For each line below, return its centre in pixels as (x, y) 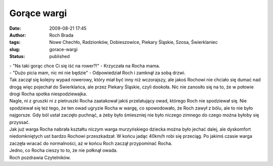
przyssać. (20, 122)
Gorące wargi (38, 13)
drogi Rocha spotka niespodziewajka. (48, 94)
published (60, 57)
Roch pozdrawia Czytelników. (40, 157)
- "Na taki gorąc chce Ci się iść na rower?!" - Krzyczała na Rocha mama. (85, 66)
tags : (15, 42)
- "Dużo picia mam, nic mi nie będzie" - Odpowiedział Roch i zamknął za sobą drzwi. (97, 73)
